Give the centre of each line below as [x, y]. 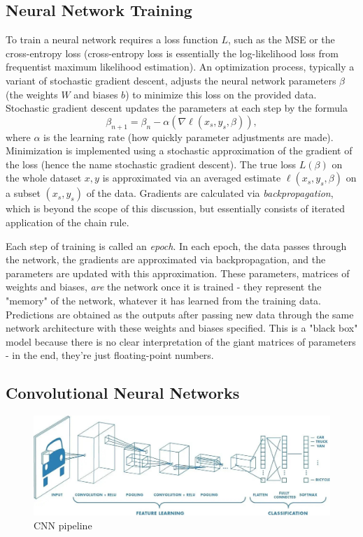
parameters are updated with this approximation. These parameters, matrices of [178, 273]
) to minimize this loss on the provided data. [221, 94]
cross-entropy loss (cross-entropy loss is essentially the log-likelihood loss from [172, 53]
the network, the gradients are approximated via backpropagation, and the [166, 259]
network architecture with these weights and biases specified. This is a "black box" [182, 328]
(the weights [32, 94]
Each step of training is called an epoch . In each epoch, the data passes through [176, 245]
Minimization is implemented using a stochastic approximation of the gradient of [179, 150]
